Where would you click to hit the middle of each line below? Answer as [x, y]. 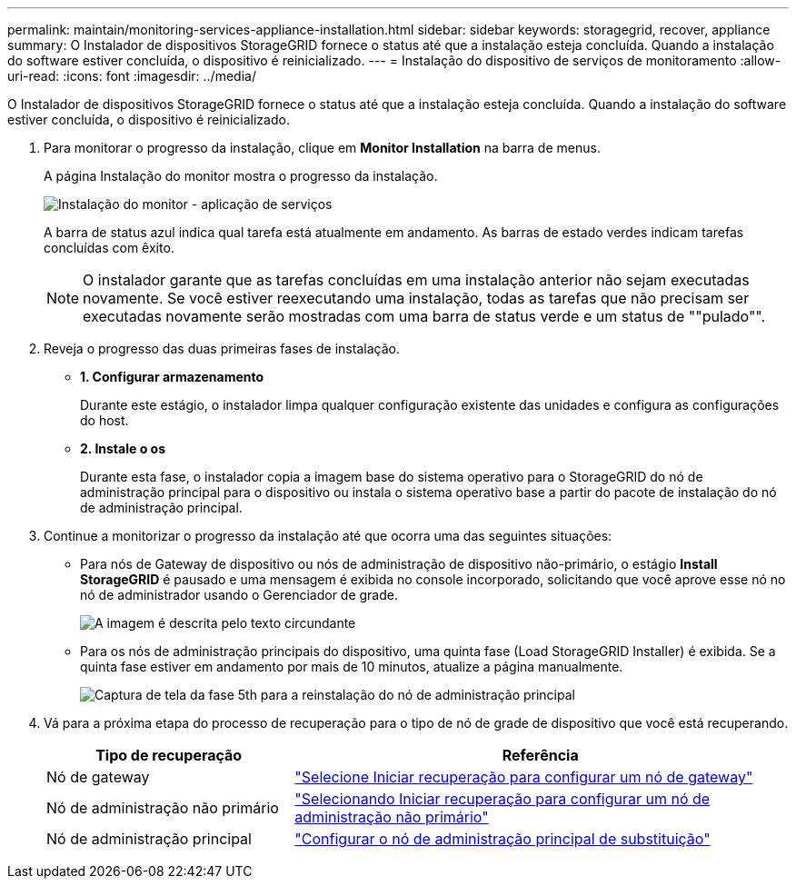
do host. [104, 420]
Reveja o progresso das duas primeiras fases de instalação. [222, 348]
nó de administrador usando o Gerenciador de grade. [239, 595]
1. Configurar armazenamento [172, 377]
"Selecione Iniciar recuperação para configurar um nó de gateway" [524, 777]
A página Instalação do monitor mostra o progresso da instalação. [241, 176]
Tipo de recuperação [169, 755]
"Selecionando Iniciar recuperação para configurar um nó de [502, 799]
